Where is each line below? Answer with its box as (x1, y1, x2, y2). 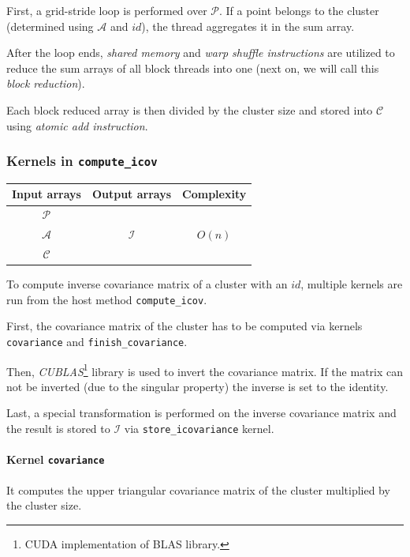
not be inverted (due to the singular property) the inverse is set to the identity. (6, 378, 389, 394)
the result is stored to (6, 420, 110, 436)
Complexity (182, 186, 247, 202)
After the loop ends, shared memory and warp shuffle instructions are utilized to (6, 44, 395, 61)
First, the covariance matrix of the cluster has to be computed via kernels (6, 318, 363, 334)
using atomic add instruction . (6, 117, 148, 134)
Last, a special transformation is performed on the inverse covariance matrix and (6, 405, 397, 421)
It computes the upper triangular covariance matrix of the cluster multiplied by (6, 481, 390, 498)
